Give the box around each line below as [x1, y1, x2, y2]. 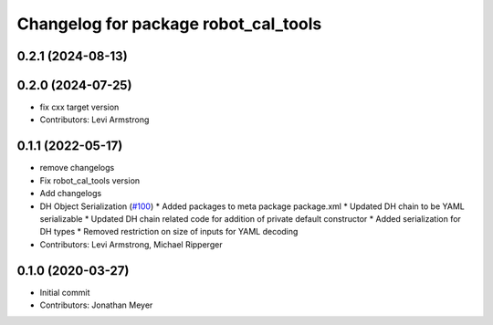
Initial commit [39, 287, 90, 298]
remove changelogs [39, 162, 115, 173]
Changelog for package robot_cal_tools [16, 14, 322, 34]
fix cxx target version [39, 101, 120, 113]
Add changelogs [39, 188, 102, 199]
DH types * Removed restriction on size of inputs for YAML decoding [39, 226, 299, 237]
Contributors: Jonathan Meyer [39, 299, 153, 310]
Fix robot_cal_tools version [39, 174, 141, 186]
